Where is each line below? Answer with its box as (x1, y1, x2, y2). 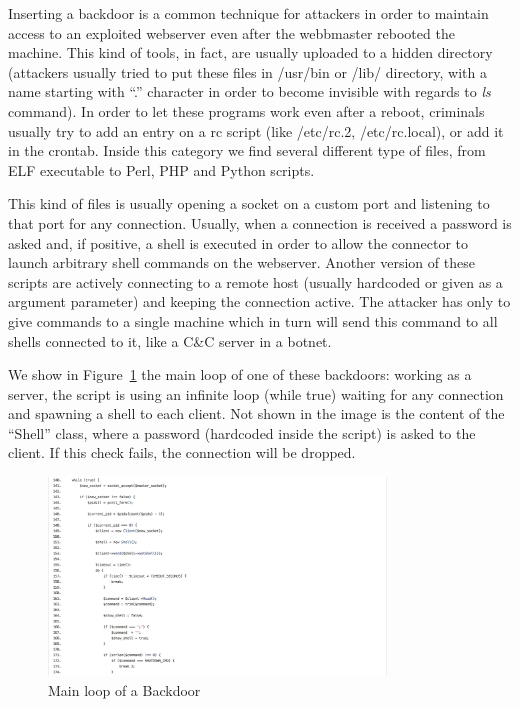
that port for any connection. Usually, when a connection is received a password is (8, 212, 512, 233)
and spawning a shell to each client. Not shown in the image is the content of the (8, 403, 505, 424)
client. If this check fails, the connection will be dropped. (8, 442, 356, 463)
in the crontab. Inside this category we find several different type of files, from (8, 140, 486, 161)
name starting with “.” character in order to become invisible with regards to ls (8, 81, 491, 102)
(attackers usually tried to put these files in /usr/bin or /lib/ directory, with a (8, 61, 487, 82)
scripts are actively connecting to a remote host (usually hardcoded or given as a (8, 271, 503, 292)
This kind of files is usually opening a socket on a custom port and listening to (8, 193, 490, 214)
